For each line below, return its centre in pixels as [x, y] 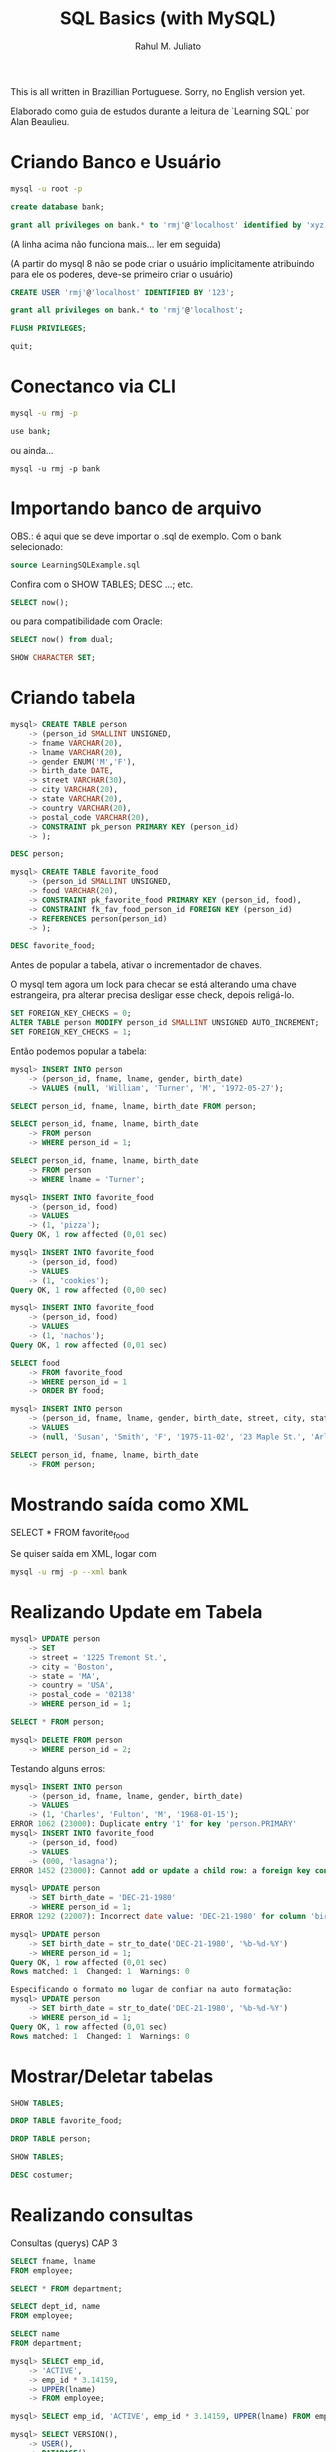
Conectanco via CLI [93, 386]
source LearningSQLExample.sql [75, 565]
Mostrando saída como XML [130, 1504]
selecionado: [37, 546]
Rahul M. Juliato [168, 46]
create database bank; [57, 207]
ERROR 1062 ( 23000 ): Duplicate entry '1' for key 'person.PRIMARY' [154, 1824]
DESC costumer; [42, 2175]
